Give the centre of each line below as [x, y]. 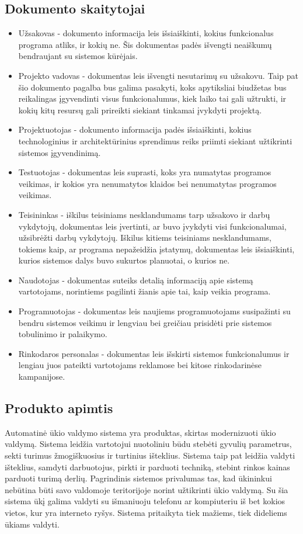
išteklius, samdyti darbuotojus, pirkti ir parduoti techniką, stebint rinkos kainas [147, 467]
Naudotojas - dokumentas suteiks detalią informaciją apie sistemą [136, 280]
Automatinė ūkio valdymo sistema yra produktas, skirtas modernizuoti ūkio [140, 432]
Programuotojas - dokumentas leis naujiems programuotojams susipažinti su [154, 311]
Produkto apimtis [59, 408]
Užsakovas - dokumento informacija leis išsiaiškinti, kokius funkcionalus [146, 33]
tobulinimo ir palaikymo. [63, 334]
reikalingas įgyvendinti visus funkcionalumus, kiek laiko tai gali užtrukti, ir [152, 98]
